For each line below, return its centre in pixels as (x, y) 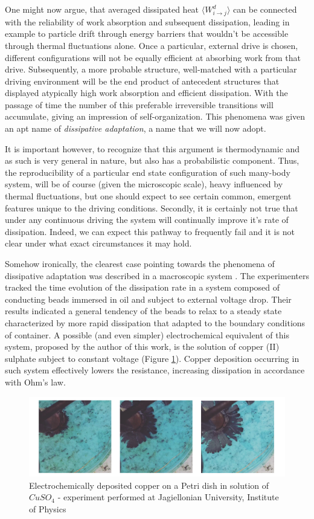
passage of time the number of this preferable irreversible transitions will (139, 104)
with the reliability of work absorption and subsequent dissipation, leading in (147, 21)
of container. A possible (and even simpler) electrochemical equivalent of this (147, 334)
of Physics (48, 508)
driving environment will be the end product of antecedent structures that (142, 81)
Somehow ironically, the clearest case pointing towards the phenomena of (140, 264)
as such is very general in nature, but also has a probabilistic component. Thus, (152, 160)
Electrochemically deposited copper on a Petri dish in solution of (149, 485)
